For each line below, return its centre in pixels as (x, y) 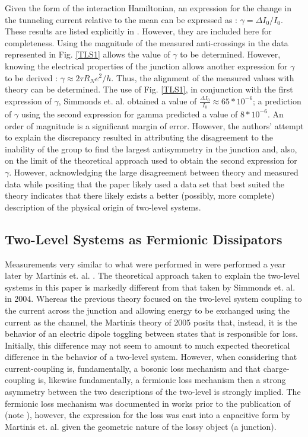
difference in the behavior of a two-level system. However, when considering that (151, 357)
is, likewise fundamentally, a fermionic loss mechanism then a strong (162, 380)
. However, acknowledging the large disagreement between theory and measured (154, 172)
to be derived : (31, 77)
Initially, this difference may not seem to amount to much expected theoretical (147, 345)
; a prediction (277, 101)
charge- (276, 368)
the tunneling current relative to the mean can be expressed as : (121, 19)
